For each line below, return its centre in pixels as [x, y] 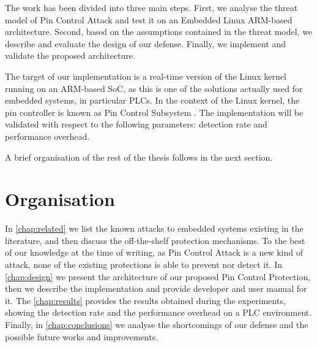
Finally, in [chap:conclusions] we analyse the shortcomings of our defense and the [157, 324]
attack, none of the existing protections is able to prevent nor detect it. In [144, 265]
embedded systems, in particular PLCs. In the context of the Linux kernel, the [152, 100]
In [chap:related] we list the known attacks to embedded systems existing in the [154, 228]
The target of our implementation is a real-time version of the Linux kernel [146, 76]
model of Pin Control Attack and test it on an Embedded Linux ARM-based [149, 19]
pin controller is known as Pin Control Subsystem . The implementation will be [154, 112]
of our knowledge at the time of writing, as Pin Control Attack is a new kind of [154, 252]
